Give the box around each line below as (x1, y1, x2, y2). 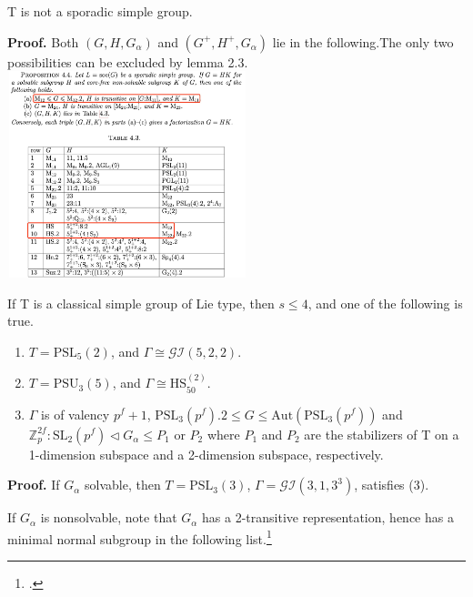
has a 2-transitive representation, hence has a (202, 508, 454, 527)
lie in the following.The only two (272, 32, 454, 51)
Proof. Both (7, 32, 79, 51)
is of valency (41, 404, 110, 423)
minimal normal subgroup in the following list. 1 (7, 526, 272, 548)
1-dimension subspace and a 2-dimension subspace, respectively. (28, 444, 384, 463)
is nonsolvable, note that (40, 508, 177, 527)
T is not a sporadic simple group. (7, 2, 193, 20)
